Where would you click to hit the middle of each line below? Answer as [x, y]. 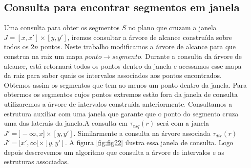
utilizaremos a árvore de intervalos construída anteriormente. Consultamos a [118, 103]
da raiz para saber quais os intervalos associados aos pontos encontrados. [113, 75]
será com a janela [183, 123]
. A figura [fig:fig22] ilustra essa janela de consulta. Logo [149, 142]
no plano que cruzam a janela [172, 28]
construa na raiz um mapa [43, 56]
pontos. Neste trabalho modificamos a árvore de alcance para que [138, 47]
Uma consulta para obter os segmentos [62, 28]
